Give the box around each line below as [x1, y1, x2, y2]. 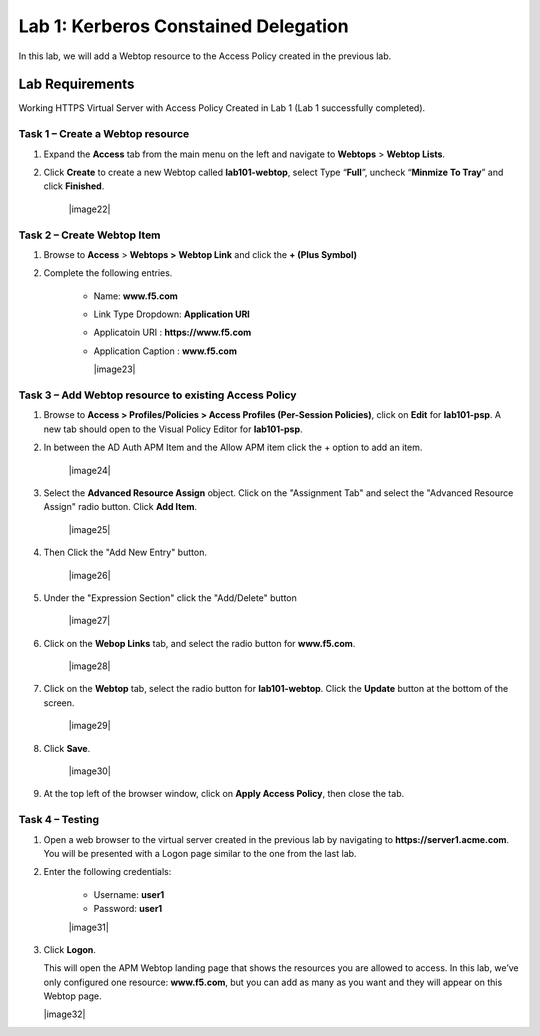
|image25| [68, 523, 111, 535]
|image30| [68, 765, 112, 777]
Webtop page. [43, 990, 102, 1002]
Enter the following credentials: [43, 866, 172, 878]
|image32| [43, 1008, 86, 1020]
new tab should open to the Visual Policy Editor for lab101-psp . [43, 423, 304, 435]
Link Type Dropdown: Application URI [93, 308, 250, 320]
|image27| [68, 615, 111, 627]
